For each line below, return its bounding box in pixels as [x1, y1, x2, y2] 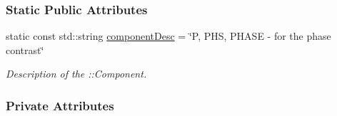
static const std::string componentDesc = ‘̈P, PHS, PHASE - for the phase [6, 28, 331, 43]
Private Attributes [6, 96, 114, 114]
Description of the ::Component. [6, 66, 147, 81]
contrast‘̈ [6, 42, 44, 57]
